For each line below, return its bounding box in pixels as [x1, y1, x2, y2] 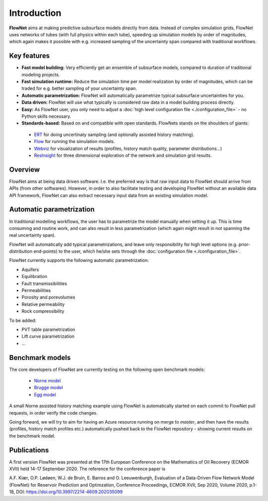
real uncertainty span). [9, 232, 56, 238]
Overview [9, 165, 40, 174]
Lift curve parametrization [21, 333, 74, 340]
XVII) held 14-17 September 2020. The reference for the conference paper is [9, 466, 166, 472]
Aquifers [21, 266, 39, 273]
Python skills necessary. [21, 113, 71, 119]
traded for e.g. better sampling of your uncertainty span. [21, 85, 137, 91]
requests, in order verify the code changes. [9, 410, 98, 416]
